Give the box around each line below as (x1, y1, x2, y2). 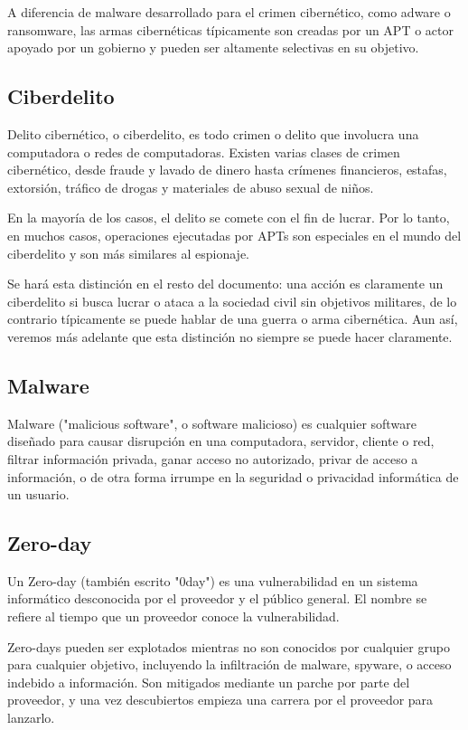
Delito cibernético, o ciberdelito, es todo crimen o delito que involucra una (7, 124, 419, 143)
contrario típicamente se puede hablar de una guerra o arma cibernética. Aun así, (7, 309, 458, 328)
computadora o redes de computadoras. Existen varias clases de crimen (7, 142, 400, 161)
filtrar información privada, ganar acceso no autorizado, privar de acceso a (7, 449, 418, 468)
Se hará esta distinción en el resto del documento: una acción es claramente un (7, 274, 444, 293)
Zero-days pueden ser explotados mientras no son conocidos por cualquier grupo (7, 637, 450, 656)
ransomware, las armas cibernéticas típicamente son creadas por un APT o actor (7, 20, 454, 39)
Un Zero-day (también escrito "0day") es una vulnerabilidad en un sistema (7, 571, 418, 590)
